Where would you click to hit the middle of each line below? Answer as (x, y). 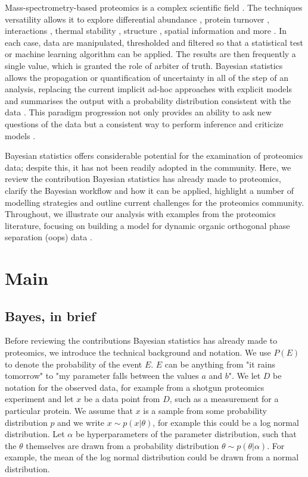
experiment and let (39, 399)
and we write (81, 422)
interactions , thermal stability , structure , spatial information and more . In (146, 31)
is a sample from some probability (205, 411)
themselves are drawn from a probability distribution (122, 445)
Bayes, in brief (50, 316)
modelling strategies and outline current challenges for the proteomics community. (155, 202)
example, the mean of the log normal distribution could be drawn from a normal (152, 457)
